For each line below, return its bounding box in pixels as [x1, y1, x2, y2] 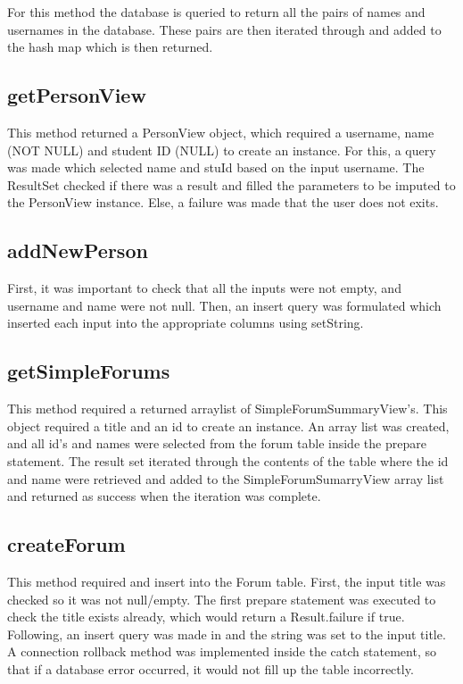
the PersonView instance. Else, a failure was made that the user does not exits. [7, 193, 439, 212]
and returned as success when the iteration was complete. [7, 487, 321, 505]
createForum [7, 530, 126, 558]
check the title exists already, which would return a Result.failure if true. [7, 607, 405, 626]
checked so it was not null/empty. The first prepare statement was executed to [7, 589, 436, 608]
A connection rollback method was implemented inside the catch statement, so [7, 642, 436, 661]
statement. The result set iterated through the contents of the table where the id [7, 451, 449, 470]
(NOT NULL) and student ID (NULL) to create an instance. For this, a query [7, 140, 436, 159]
